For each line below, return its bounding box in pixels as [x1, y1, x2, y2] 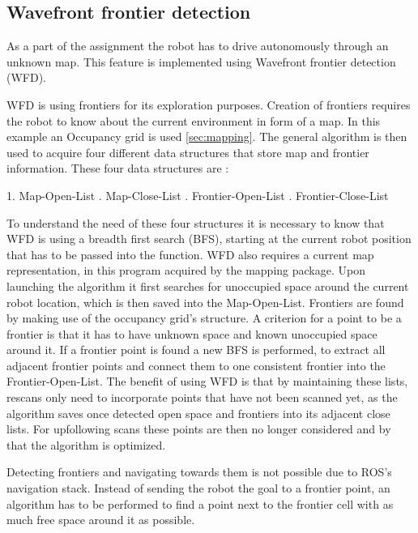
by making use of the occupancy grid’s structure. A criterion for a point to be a [6, 309, 402, 326]
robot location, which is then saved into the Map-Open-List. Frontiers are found [6, 293, 404, 310]
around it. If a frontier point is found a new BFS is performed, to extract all [6, 341, 386, 358]
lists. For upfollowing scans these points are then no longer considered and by [6, 420, 391, 437]
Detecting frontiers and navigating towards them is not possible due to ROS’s [6, 463, 392, 480]
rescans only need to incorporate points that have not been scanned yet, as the [6, 389, 398, 406]
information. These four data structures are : [6, 160, 229, 177]
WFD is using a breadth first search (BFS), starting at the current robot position [6, 230, 412, 247]
